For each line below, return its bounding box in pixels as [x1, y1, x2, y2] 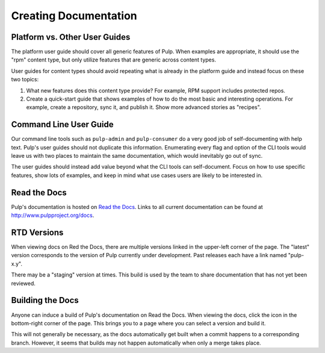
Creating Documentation [11, 9, 138, 22]
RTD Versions [11, 227, 64, 237]
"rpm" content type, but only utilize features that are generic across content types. [11, 56, 217, 63]
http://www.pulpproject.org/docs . [11, 211, 94, 219]
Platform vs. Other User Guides [11, 32, 131, 42]
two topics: [11, 76, 39, 83]
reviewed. [11, 280, 36, 287]
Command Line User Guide [11, 119, 114, 130]
